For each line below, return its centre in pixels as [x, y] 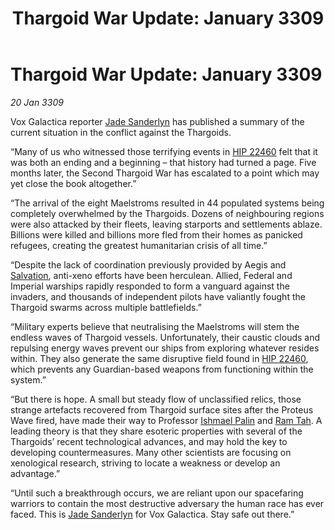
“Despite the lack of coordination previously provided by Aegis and [148, 264]
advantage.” [35, 473]
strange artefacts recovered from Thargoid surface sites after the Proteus [162, 409]
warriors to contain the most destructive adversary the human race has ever [167, 503]
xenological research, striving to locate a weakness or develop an [145, 463]
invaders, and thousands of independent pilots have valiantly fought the [158, 296]
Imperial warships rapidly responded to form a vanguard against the [150, 286]
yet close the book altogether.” [73, 183]
